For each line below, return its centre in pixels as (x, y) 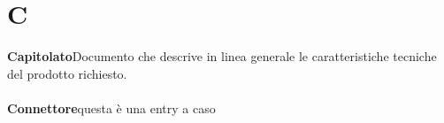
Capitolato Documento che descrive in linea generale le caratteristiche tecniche (222, 56)
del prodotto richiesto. (67, 73)
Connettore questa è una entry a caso (111, 108)
